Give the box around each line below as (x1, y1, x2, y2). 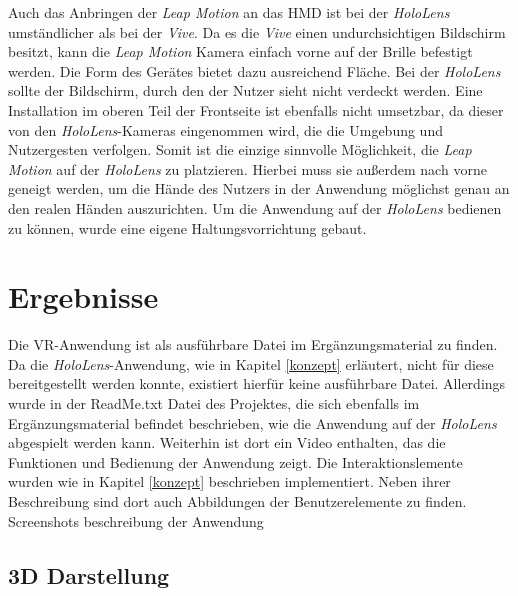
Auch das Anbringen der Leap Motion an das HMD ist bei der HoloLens (8, 2, 450, 22)
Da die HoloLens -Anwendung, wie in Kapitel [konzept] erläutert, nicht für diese (8, 353, 494, 374)
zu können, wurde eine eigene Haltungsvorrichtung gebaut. (8, 217, 367, 238)
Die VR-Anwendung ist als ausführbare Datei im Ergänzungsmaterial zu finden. (8, 334, 498, 355)
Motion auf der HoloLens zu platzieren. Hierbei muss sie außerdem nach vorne (8, 158, 487, 179)
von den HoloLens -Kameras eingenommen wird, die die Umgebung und (8, 119, 443, 140)
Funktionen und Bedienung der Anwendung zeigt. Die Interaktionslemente (8, 451, 463, 472)
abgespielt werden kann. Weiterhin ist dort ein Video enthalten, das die (8, 432, 446, 453)
